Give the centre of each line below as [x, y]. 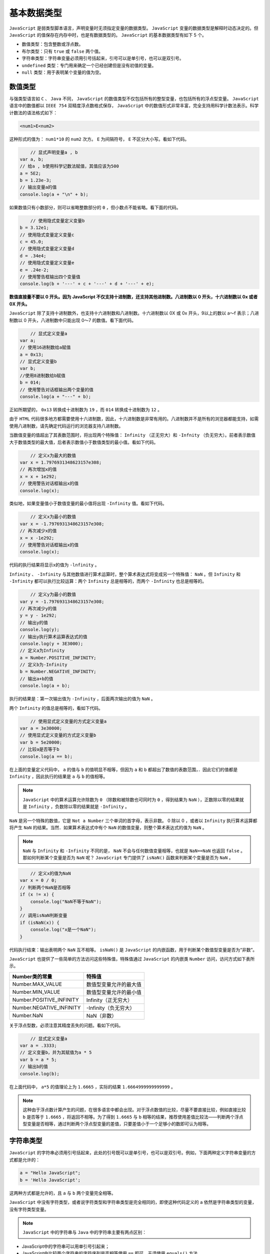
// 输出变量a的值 [38, 187]
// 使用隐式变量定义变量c [47, 235]
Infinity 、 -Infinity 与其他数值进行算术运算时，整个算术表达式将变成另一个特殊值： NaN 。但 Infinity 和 [125, 574]
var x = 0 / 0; [38, 881]
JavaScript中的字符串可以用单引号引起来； [66, 1246]
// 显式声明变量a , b [54, 152]
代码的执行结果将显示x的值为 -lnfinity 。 [54, 565]
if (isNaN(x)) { [40, 922]
